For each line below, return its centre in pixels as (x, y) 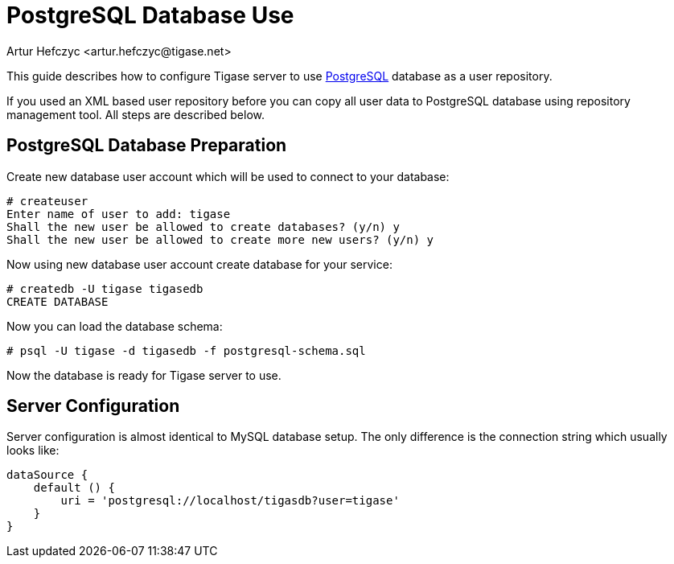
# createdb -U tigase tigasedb (105, 288)
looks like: (33, 451)
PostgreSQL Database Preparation (147, 146)
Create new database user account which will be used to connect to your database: (228, 176)
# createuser (47, 201)
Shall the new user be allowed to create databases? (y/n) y (203, 226)
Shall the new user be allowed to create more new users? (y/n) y (220, 239)
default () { (74, 488)
